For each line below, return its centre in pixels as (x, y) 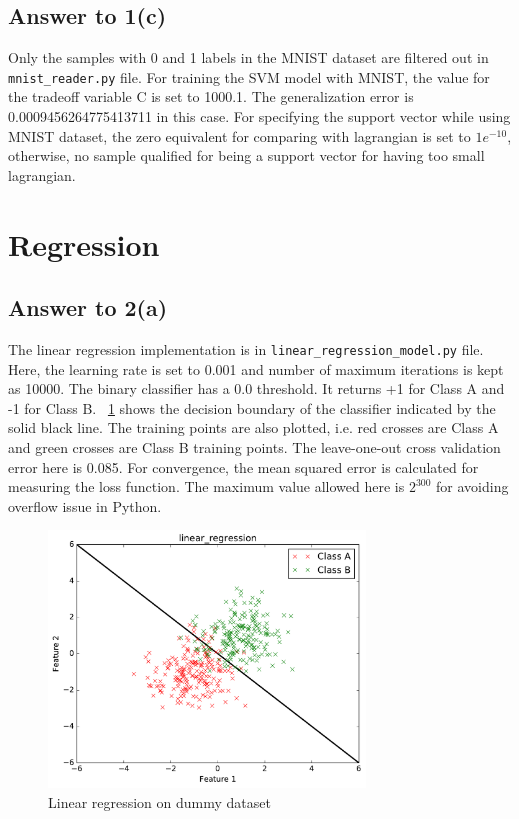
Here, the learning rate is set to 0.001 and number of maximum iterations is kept (256, 368)
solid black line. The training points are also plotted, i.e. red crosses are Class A (253, 427)
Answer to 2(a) (88, 307)
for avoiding (472, 486)
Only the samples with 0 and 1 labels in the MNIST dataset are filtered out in (248, 57)
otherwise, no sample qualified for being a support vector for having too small (246, 155)
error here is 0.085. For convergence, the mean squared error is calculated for (243, 466)
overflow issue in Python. (85, 505)
